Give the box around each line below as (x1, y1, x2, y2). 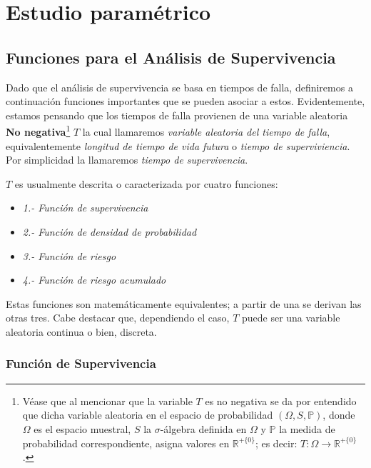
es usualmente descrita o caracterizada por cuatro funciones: (14, 176, 278, 191)
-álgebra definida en (160, 421, 247, 436)
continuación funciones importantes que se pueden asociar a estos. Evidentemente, (6, 94, 365, 109)
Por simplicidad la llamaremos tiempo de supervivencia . (6, 152, 248, 167)
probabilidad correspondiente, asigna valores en (22, 435, 230, 450)
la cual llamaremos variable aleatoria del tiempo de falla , (82, 124, 330, 139)
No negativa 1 (6, 122, 71, 139)
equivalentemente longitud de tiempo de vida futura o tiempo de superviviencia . (6, 138, 350, 153)
